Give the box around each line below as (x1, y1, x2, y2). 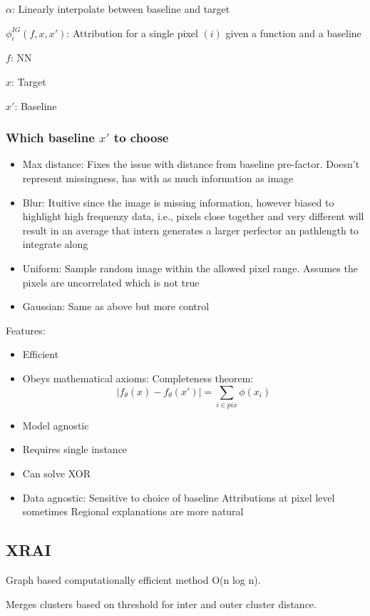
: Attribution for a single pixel (66, 25, 198, 40)
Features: (6, 322, 46, 337)
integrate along (22, 237, 88, 252)
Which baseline (6, 129, 95, 146)
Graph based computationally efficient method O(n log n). (6, 572, 261, 587)
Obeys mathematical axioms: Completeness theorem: (22, 370, 254, 385)
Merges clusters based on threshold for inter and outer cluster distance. (6, 596, 317, 611)
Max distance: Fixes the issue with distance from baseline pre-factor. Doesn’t (22, 157, 360, 172)
